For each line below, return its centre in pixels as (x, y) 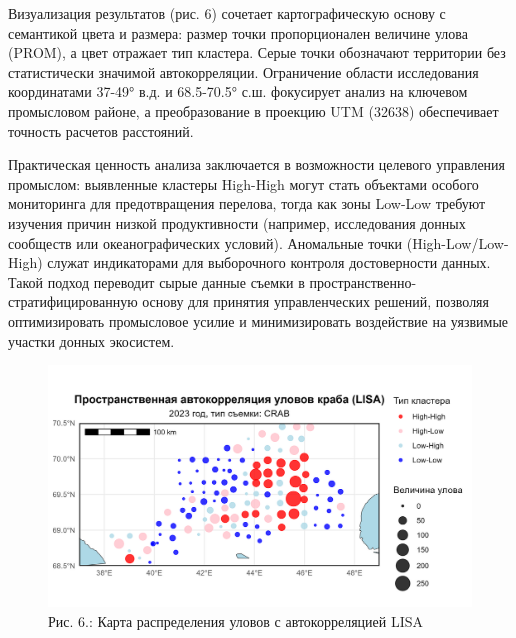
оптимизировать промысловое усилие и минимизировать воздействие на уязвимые (258, 320)
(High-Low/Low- (457, 242)
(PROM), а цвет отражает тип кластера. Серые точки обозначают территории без (257, 52)
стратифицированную (73, 301)
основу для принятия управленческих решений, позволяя (315, 301)
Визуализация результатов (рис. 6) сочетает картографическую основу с (227, 13)
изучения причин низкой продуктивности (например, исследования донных (237, 222)
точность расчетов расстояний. (101, 130)
